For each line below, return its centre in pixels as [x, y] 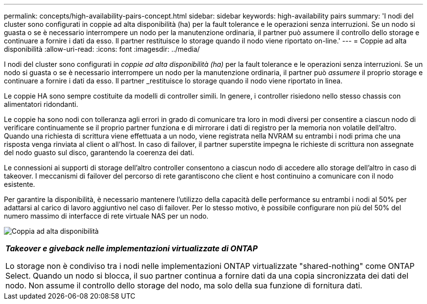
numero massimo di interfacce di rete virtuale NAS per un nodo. [106, 216]
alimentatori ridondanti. [41, 104]
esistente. [19, 184]
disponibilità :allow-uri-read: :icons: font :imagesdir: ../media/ [102, 49]
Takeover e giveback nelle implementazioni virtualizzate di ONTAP [132, 248]
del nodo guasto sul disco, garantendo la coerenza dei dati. [99, 152]
